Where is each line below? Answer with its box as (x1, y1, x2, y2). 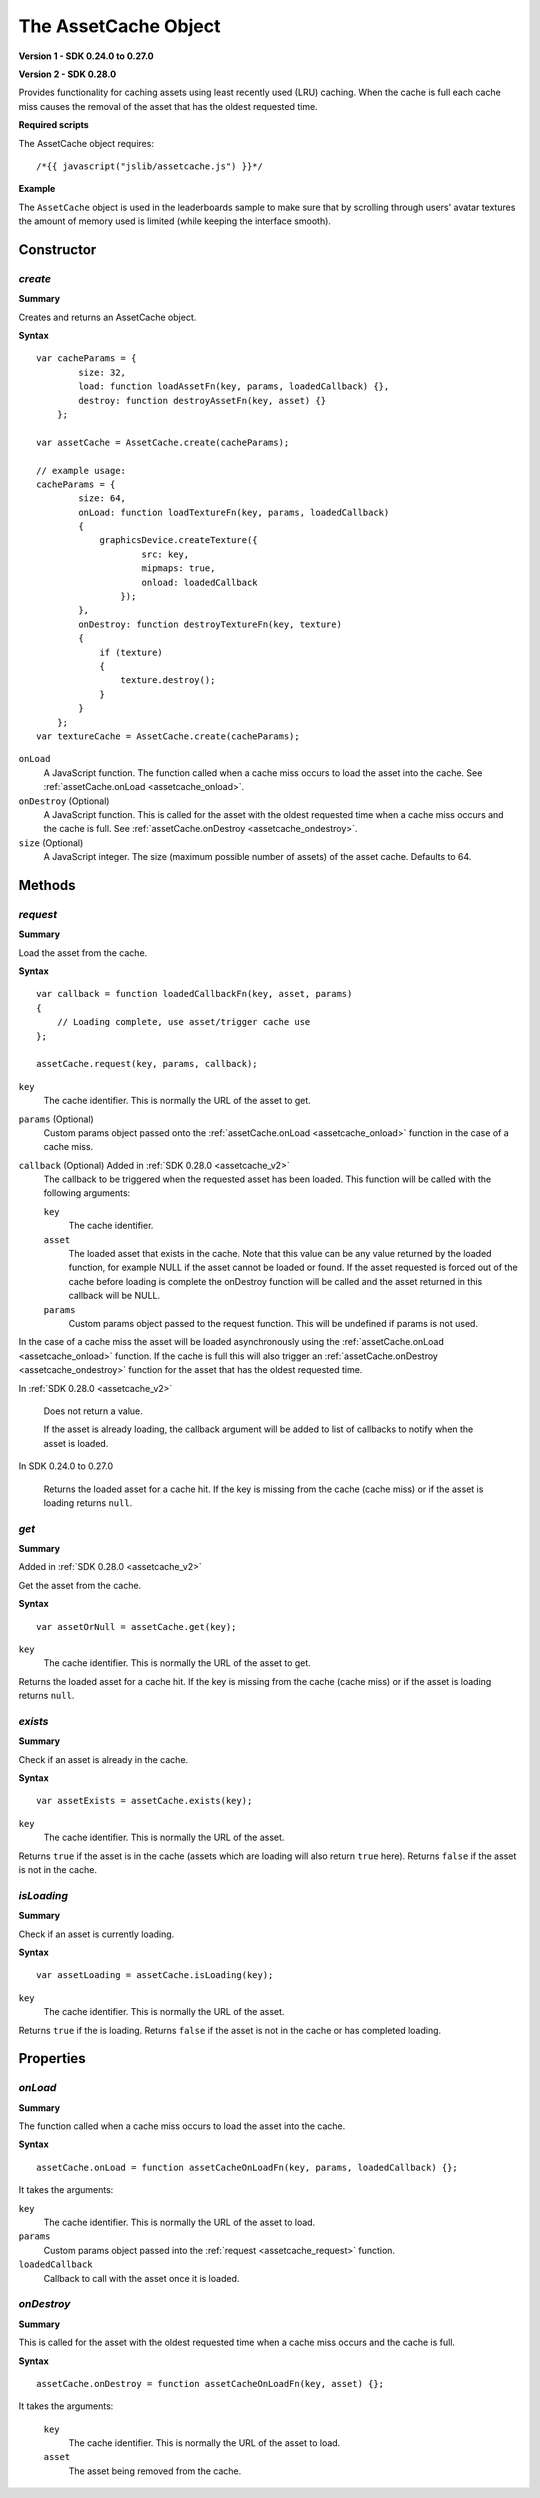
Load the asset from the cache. (18, 946, 148, 959)
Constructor (18, 241, 97, 258)
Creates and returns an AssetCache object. (18, 311, 197, 323)
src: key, (141, 548, 190, 560)
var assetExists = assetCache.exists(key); (36, 1795, 253, 1807)
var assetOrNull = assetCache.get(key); (36, 1621, 237, 1632)
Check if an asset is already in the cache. (18, 1753, 189, 1765)
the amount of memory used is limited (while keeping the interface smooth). (18, 215, 332, 227)
